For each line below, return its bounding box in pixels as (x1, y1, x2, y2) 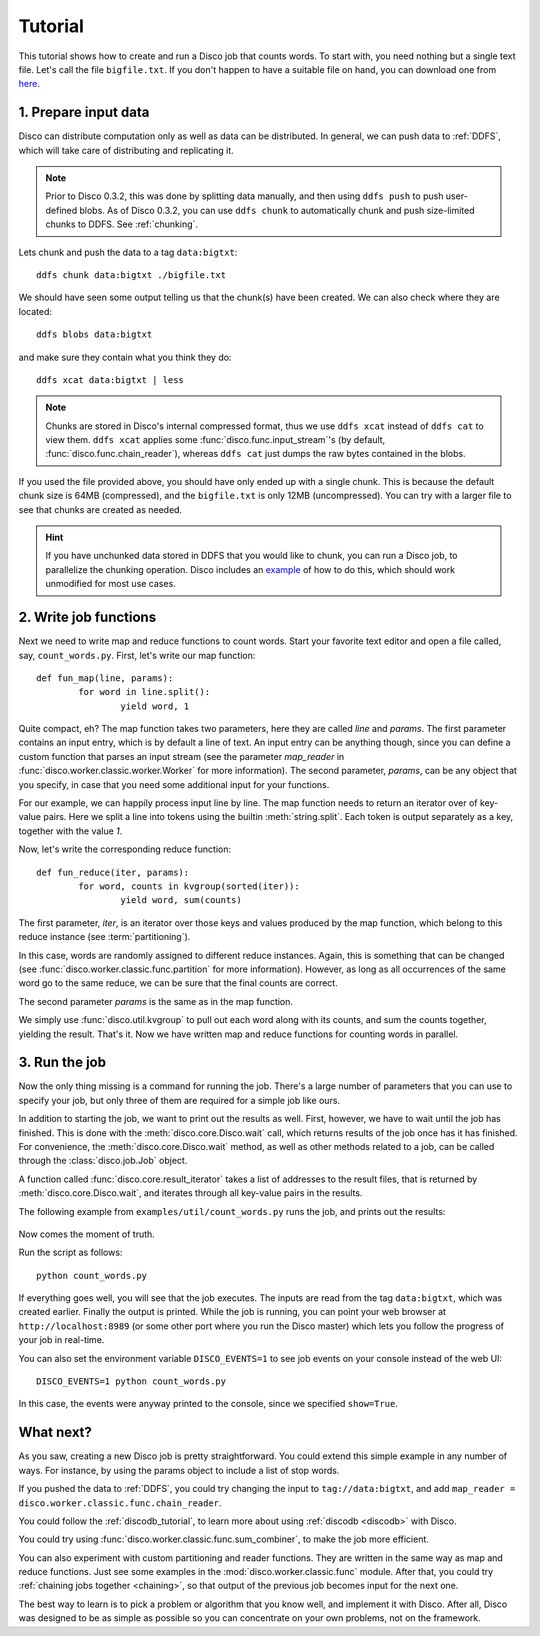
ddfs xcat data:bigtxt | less (36, 374, 185, 385)
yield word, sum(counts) (120, 895, 242, 906)
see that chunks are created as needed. (18, 503, 183, 515)
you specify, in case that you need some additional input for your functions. (18, 778, 330, 790)
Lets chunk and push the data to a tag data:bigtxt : (18, 246, 238, 258)
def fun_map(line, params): (36, 672, 174, 684)
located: (18, 305, 52, 317)
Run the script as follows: (18, 1246, 123, 1259)
